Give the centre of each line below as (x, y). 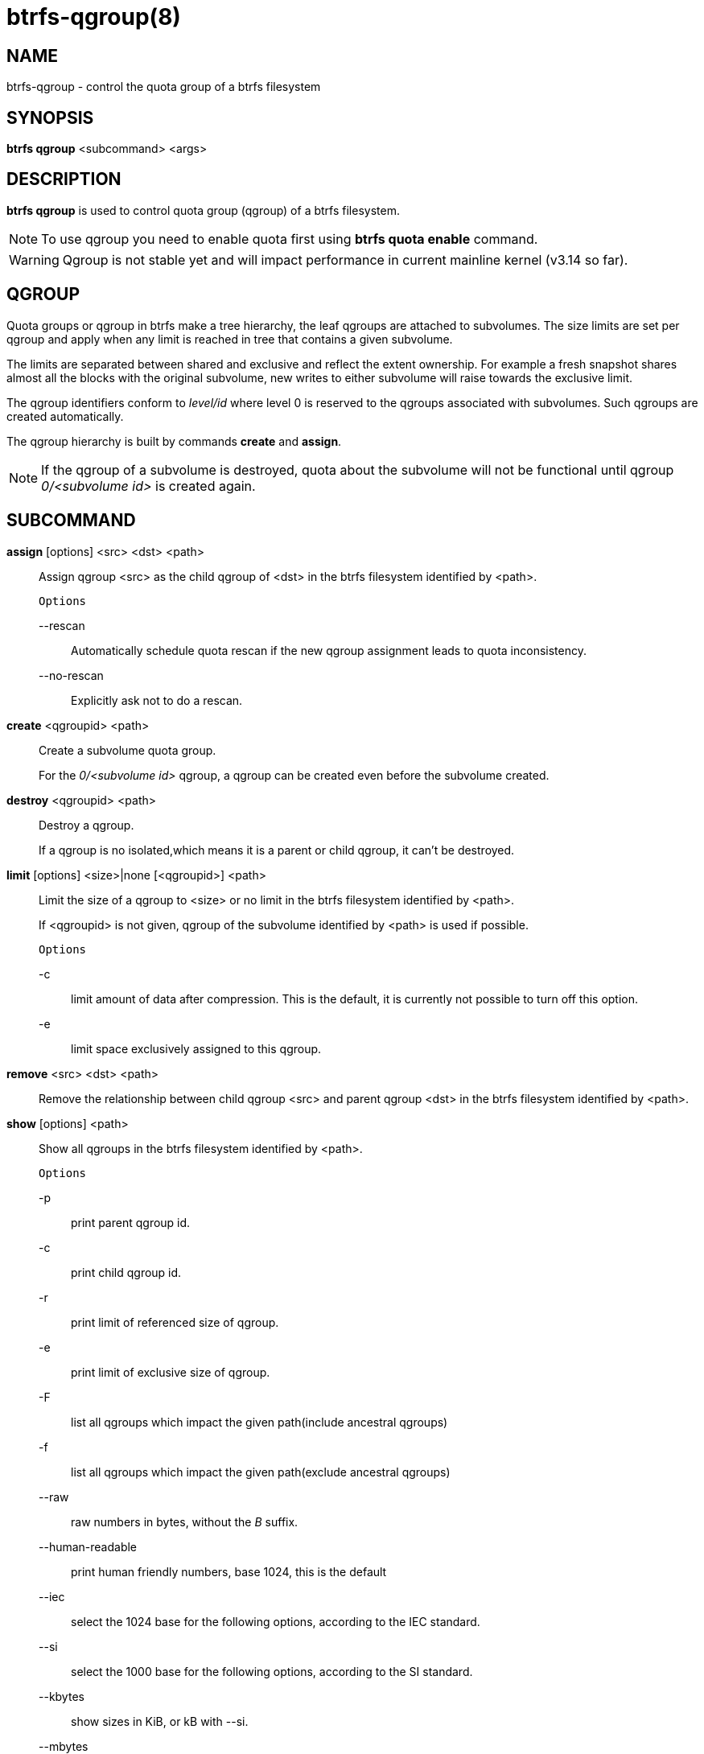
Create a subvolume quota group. (128, 750)
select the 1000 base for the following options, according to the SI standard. (272, 1671)
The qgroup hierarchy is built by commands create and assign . (174, 441)
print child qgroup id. (126, 1272)
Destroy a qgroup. (86, 825)
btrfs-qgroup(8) (94, 17)
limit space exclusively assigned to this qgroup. (196, 1048)
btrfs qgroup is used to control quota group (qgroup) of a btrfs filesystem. (203, 210)
